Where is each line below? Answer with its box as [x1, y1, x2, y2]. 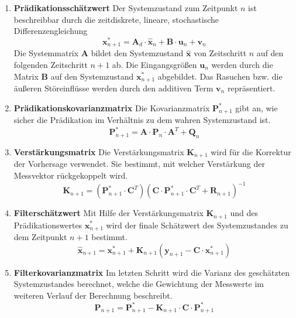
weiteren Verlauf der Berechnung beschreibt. [13, 289, 173, 301]
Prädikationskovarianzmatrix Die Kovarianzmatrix [13, 101, 210, 114]
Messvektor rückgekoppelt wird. [13, 169, 128, 181]
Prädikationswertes [13, 218, 82, 231]
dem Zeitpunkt [13, 231, 67, 242]
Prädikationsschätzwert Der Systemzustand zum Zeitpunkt [13, 2, 238, 13]
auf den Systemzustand [50, 70, 134, 82]
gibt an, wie [235, 101, 278, 114]
